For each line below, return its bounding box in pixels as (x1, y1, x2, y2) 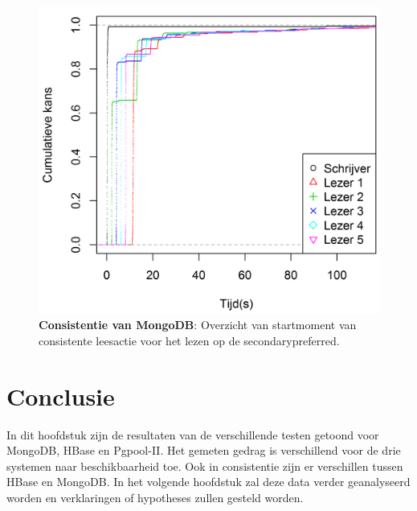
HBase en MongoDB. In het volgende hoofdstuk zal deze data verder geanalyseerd (6, 473, 411, 490)
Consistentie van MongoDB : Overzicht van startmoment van (39, 316, 357, 333)
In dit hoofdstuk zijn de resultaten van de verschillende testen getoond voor (6, 426, 379, 443)
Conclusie (6, 379, 115, 412)
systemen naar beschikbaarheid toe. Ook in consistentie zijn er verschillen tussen (6, 457, 403, 474)
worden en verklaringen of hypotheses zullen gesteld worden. (6, 489, 304, 506)
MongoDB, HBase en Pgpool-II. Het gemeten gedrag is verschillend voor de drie (6, 442, 401, 459)
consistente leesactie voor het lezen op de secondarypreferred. (39, 332, 340, 348)
